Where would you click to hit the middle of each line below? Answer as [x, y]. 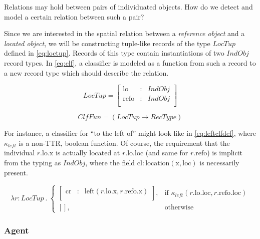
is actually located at [88, 153]
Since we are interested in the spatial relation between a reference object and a [124, 33]
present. [16, 172]
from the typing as [33, 163]
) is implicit [225, 153]
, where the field [110, 163]
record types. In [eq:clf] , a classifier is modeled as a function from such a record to [130, 62]
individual [20, 153]
